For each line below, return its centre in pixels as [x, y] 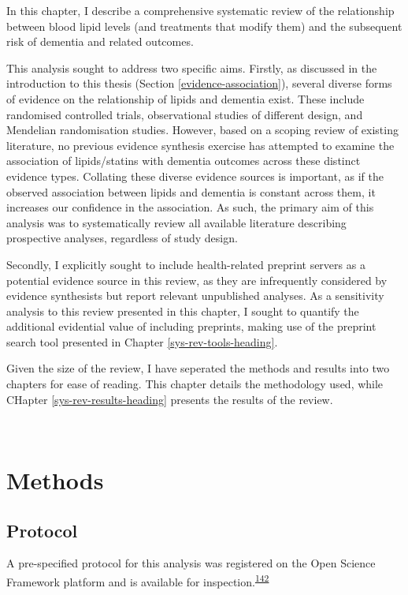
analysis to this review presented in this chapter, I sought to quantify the [183, 311]
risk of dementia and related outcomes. [100, 41]
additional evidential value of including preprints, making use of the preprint [191, 326]
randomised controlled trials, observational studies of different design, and [185, 114]
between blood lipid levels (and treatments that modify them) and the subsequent [204, 26]
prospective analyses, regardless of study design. [122, 238]
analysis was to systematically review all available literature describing [176, 222]
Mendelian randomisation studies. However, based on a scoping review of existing [202, 130]
